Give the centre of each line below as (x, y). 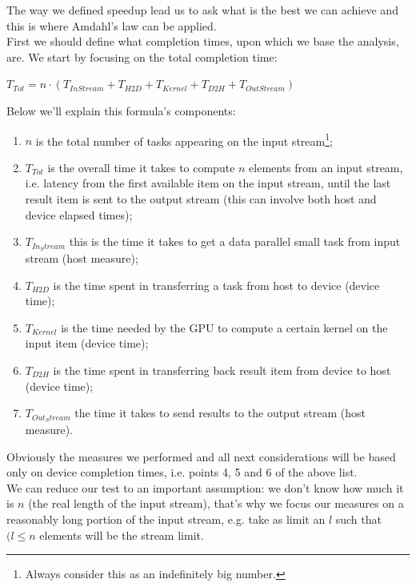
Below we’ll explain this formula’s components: (121, 110)
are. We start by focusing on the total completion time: (142, 56)
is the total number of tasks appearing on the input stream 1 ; (184, 139)
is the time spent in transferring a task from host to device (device (216, 285)
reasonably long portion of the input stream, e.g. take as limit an (166, 519)
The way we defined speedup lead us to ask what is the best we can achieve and (202, 10)
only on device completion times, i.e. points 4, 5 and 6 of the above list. (182, 472)
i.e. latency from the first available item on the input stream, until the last (208, 183)
